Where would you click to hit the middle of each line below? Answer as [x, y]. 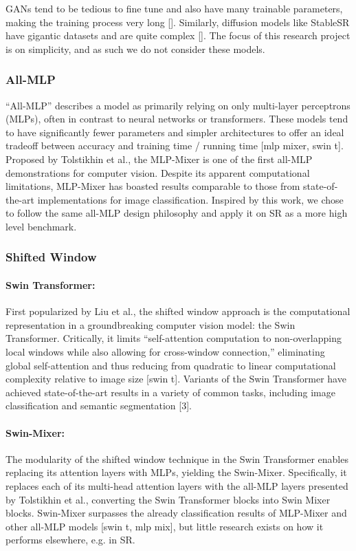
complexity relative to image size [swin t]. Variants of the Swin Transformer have [176, 379]
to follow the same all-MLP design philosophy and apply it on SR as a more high [177, 213]
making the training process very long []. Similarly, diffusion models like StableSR [178, 22]
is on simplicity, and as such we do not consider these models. [135, 48]
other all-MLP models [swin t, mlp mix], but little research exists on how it [165, 526]
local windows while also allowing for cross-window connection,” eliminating [165, 351]
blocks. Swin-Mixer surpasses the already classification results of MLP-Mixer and [176, 513]
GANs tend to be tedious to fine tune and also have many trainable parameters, [174, 8]
